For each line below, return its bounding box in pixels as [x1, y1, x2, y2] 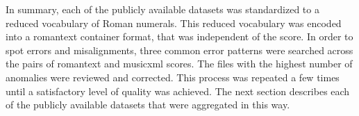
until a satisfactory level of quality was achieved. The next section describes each [6, 83, 350, 98]
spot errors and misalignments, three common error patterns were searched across [6, 42, 353, 57]
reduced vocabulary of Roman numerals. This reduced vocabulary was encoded [6, 15, 342, 30]
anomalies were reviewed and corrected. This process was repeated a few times [6, 69, 340, 84]
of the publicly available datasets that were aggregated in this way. [6, 97, 290, 112]
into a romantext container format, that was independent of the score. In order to [6, 29, 353, 44]
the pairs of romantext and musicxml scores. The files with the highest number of [6, 56, 353, 71]
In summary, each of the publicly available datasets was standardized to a [6, 2, 319, 16]
